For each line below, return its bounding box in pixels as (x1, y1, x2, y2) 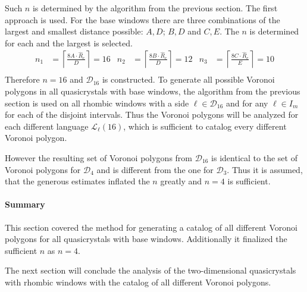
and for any (225, 96, 268, 109)
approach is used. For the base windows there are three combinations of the (5, 13, 280, 26)
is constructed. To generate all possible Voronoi (102, 73, 275, 86)
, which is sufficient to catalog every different (123, 120, 287, 132)
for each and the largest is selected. (5, 36, 133, 49)
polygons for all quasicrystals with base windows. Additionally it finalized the (5, 233, 287, 245)
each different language (5, 120, 89, 132)
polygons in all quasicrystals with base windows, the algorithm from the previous (5, 85, 300, 98)
